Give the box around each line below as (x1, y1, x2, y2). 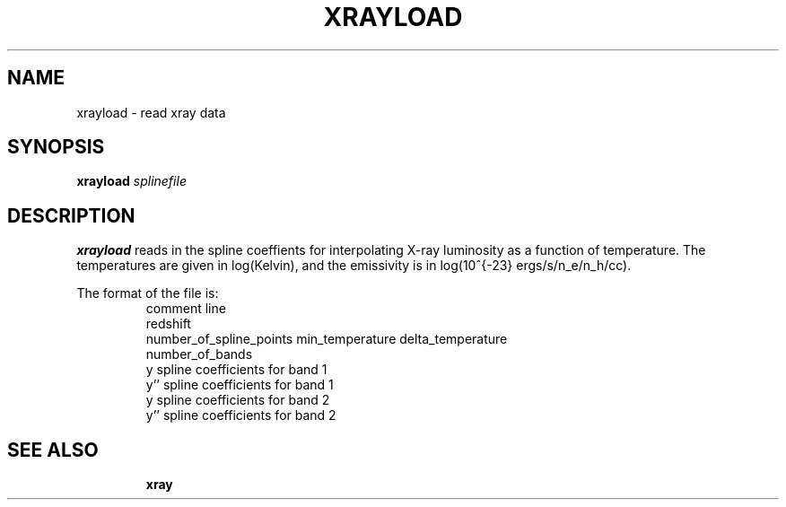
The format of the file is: (76, 285, 219, 302)
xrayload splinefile (76, 173, 187, 189)
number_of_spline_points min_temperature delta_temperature (145, 331, 508, 347)
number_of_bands (145, 346, 253, 363)
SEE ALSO (7, 438, 99, 461)
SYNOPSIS (7, 135, 105, 159)
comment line (145, 301, 226, 317)
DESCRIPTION (7, 204, 135, 227)
